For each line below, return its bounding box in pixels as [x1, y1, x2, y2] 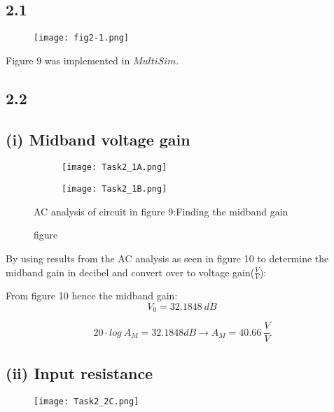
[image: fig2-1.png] [34, 33, 130, 43]
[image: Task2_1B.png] [62, 184, 167, 194]
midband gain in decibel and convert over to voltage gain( [6, 264, 255, 279]
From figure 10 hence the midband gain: [6, 288, 178, 303]
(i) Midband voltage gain [6, 128, 190, 150]
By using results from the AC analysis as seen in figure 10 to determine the [6, 250, 329, 265]
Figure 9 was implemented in [6, 52, 130, 67]
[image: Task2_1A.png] [62, 162, 167, 173]
